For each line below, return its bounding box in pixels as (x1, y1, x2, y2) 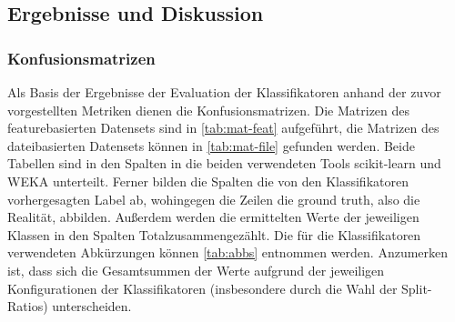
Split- (401, 278, 432, 297)
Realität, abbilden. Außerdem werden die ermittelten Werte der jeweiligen (7, 207, 420, 226)
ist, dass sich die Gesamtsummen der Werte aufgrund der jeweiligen (7, 260, 385, 279)
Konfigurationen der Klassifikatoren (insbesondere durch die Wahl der (7, 278, 398, 297)
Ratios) (7, 297, 48, 316)
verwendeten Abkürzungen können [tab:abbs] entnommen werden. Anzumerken (7, 243, 449, 262)
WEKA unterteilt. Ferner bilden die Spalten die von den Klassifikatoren (7, 171, 409, 190)
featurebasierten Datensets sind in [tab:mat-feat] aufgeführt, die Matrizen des (7, 118, 440, 137)
